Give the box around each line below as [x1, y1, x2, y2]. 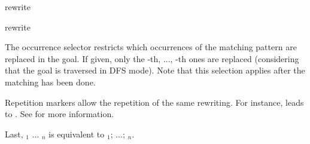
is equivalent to [48, 127, 105, 140]
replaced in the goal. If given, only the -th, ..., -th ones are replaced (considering [5, 52, 299, 65]
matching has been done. [5, 75, 96, 88]
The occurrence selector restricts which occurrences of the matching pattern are [5, 41, 297, 53]
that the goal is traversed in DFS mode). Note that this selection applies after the [5, 64, 305, 76]
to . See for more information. [5, 108, 114, 120]
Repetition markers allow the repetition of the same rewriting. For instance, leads [5, 96, 304, 108]
